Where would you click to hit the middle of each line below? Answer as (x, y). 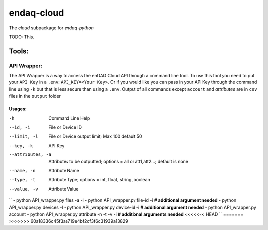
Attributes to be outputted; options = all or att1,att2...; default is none (118, 161)
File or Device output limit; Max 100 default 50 (95, 136)
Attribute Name (64, 171)
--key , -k (21, 146)
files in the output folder (35, 96)
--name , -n (22, 171)
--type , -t (22, 180)
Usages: (18, 109)
